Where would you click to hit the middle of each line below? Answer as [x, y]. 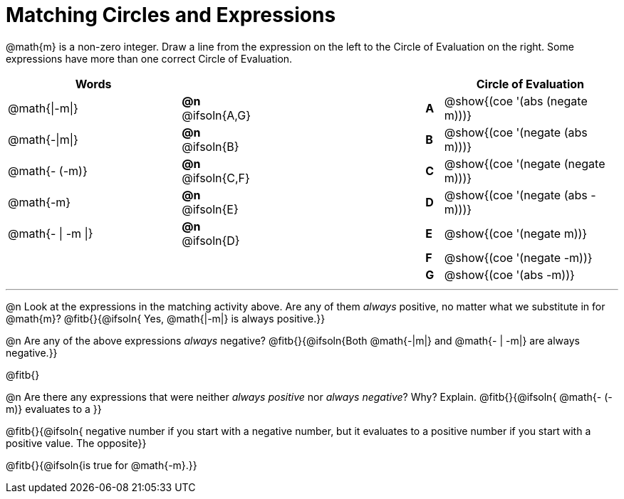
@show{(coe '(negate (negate [525, 163]
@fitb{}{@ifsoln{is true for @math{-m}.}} [102, 465]
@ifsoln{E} [210, 209]
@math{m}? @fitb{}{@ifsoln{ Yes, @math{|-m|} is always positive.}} [166, 318]
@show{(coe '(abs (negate [516, 101]
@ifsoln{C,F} [216, 178]
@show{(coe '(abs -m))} [509, 274]
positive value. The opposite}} [76, 443]
